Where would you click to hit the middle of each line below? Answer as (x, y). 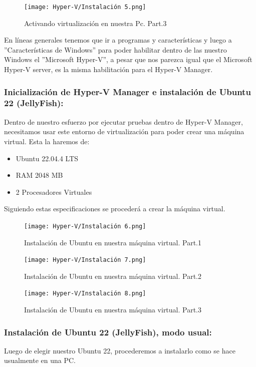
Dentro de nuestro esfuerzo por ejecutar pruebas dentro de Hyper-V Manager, (123, 121)
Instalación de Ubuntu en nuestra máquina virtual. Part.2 (113, 276)
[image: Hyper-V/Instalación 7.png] (85, 260)
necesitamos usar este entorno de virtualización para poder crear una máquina (124, 131)
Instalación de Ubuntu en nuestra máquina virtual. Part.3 (113, 310)
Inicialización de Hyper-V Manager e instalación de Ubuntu (127, 91)
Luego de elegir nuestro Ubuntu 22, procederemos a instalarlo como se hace (120, 350)
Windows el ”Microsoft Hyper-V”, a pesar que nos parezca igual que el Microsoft (128, 59)
